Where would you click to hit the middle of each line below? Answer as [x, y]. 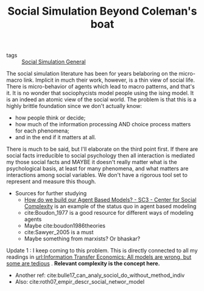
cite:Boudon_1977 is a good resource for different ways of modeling [109, 213]
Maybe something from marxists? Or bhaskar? [82, 239]
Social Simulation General [54, 62]
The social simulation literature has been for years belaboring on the [92, 74]
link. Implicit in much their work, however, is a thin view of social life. [109, 80]
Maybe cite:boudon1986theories [65, 226]
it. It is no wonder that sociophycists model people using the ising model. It [100, 93]
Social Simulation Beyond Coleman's [102, 11]
